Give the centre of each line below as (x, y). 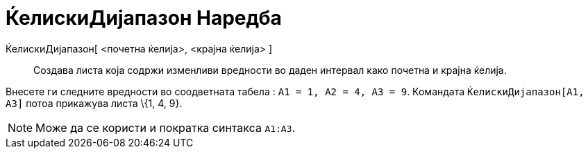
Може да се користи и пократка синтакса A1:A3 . (166, 127)
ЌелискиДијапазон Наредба (144, 18)
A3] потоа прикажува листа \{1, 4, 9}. (94, 103)
